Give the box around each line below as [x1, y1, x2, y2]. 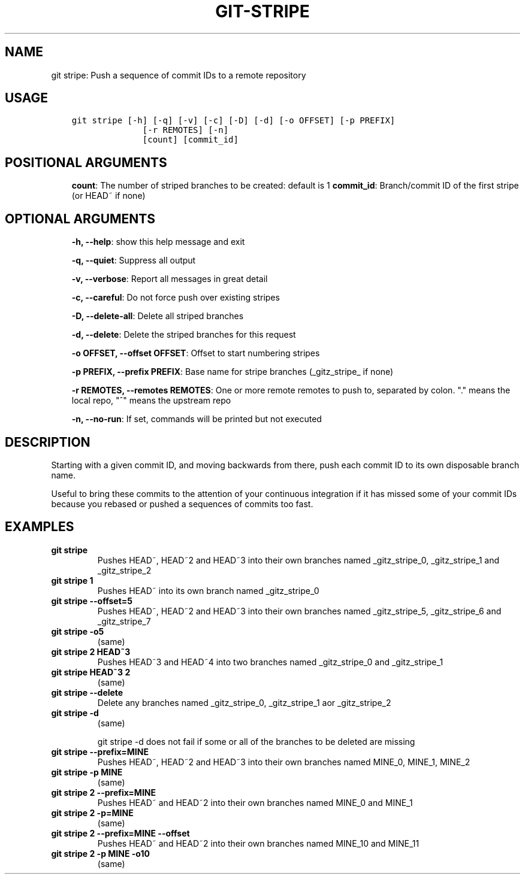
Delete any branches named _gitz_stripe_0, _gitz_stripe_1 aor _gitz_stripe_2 [97, 697, 391, 708]
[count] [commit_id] [142, 135, 239, 145]
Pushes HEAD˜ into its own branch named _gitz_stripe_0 [97, 585, 319, 596]
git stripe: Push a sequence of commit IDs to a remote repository [51, 69, 306, 80]
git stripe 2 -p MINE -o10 [51, 848, 150, 859]
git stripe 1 [51, 575, 93, 586]
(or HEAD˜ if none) [71, 190, 146, 201]
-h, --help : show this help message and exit [71, 237, 245, 247]
